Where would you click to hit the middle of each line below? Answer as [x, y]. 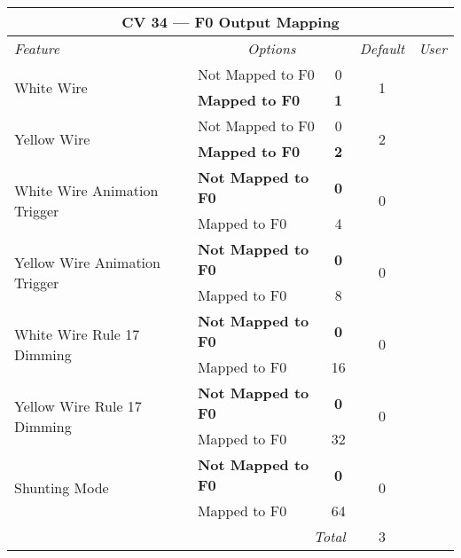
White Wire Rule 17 [77, 334]
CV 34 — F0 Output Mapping [230, 22]
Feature [37, 48]
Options [272, 48]
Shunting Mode [62, 487]
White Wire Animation [86, 190]
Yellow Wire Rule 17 [78, 405]
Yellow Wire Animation [87, 262]
